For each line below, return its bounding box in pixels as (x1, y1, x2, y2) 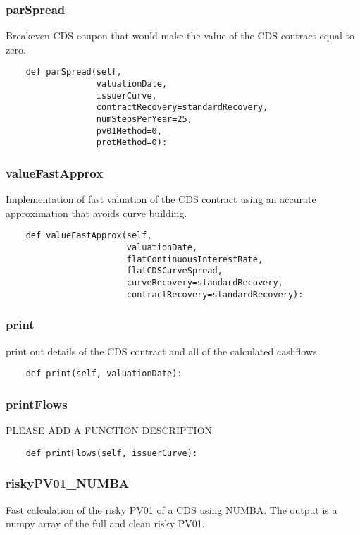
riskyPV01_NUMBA (6, 474, 130, 492)
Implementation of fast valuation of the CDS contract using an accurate (6, 192, 316, 207)
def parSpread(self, (25, 67, 122, 78)
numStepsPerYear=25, (96, 114, 192, 125)
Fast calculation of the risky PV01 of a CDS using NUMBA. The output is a (6, 502, 337, 517)
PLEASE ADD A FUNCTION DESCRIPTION (6, 423, 213, 438)
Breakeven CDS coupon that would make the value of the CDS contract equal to (6, 28, 354, 43)
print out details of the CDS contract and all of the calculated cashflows (6, 343, 317, 358)
